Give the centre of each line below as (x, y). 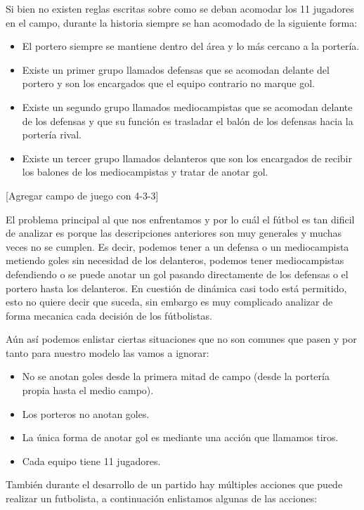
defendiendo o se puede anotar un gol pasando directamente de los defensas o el (177, 274)
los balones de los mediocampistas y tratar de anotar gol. (145, 172)
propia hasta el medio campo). (88, 390)
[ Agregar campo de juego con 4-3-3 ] (82, 195)
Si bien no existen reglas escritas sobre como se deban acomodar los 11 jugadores (180, 8)
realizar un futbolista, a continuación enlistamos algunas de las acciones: (162, 498)
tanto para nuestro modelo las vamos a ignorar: (108, 352)
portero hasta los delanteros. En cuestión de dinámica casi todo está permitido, (176, 288)
